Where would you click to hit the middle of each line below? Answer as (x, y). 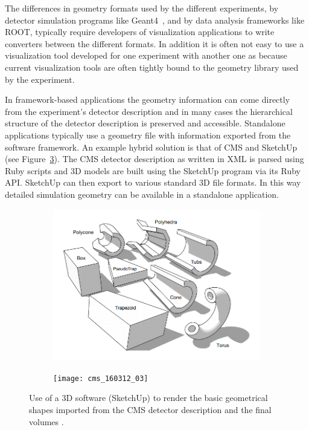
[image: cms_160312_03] (101, 378)
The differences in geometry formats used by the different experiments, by (142, 8)
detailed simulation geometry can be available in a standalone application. (142, 194)
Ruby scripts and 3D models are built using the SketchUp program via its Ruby (153, 170)
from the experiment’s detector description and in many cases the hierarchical (149, 111)
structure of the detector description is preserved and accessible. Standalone (145, 123)
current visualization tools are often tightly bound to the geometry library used (152, 67)
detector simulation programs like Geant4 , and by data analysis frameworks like (155, 20)
